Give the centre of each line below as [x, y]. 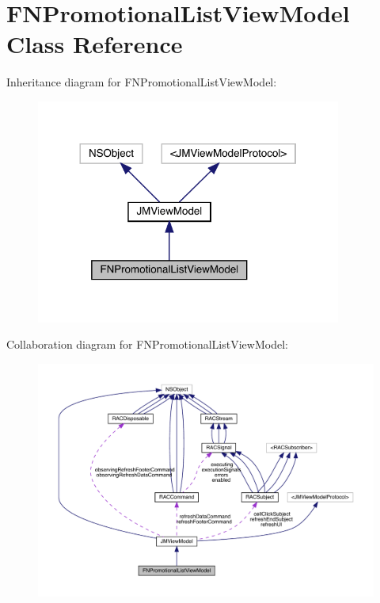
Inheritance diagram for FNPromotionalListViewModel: [142, 82]
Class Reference [95, 44]
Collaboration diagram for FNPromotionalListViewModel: [147, 344]
